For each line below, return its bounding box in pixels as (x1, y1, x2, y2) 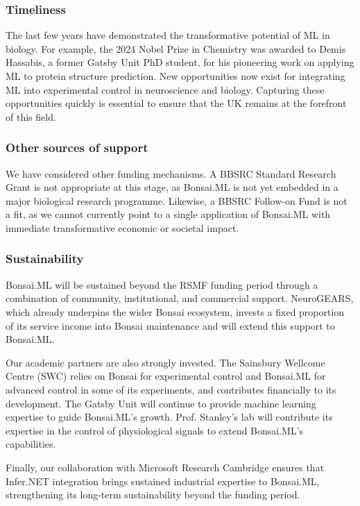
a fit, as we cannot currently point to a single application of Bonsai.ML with (6, 207, 331, 221)
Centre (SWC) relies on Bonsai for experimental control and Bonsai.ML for (6, 369, 326, 383)
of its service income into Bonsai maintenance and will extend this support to (6, 318, 335, 332)
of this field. (6, 109, 56, 124)
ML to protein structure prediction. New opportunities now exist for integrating (6, 69, 345, 83)
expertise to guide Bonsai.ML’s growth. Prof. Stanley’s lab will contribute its (6, 410, 333, 424)
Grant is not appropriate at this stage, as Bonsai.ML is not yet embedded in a (6, 180, 338, 194)
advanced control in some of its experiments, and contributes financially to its (6, 382, 336, 396)
